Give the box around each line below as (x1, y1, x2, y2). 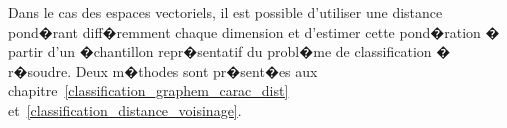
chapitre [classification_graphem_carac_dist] (8, 80, 289, 101)
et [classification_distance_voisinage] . (8, 99, 242, 120)
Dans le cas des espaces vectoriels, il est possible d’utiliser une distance (8, 2, 443, 22)
